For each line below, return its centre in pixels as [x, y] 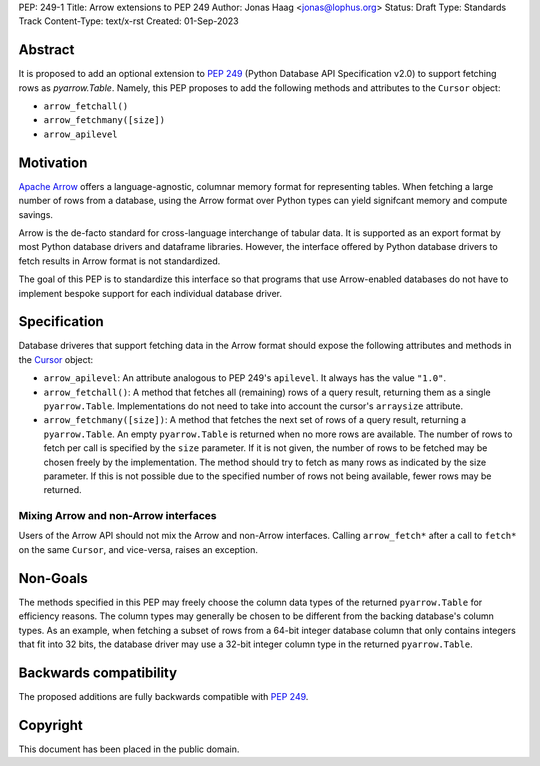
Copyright [51, 725]
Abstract [46, 50]
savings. [36, 214]
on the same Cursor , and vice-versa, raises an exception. [138, 549]
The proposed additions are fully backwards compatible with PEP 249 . [163, 696]
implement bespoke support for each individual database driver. [150, 293]
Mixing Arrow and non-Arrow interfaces [117, 516]
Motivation [53, 162]
